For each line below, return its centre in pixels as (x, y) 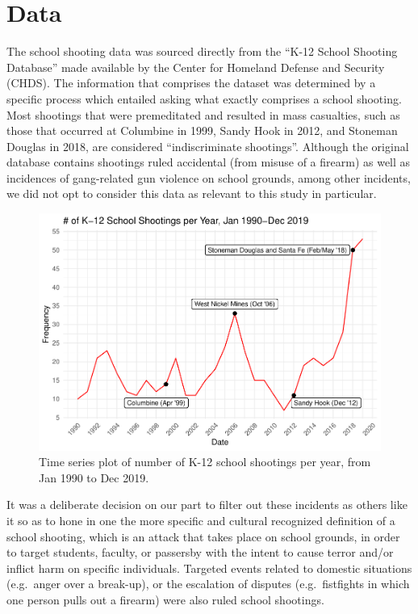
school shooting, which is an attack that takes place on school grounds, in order (203, 536)
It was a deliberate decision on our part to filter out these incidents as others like (207, 505)
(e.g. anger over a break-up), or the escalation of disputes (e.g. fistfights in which (208, 584)
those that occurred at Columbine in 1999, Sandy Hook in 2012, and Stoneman (202, 130)
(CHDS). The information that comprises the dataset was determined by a (191, 83)
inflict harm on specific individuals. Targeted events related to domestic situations (209, 568)
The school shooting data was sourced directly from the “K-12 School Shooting (202, 51)
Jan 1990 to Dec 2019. (94, 477)
